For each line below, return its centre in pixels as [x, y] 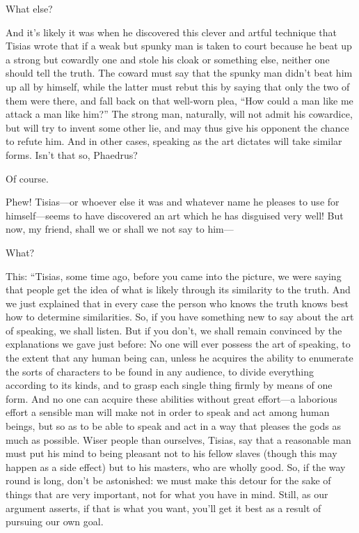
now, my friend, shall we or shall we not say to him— [120, 229]
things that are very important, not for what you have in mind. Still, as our [167, 494]
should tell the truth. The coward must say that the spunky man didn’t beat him [179, 73]
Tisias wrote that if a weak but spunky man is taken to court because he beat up [179, 46]
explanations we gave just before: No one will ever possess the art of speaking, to [178, 344]
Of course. [27, 178]
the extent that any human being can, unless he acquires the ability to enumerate [179, 358]
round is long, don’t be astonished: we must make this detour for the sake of [168, 480]
